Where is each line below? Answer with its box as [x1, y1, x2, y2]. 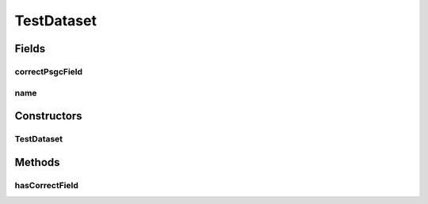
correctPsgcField [14, 66, 83, 77]
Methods [14, 155, 60, 169]
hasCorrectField [14, 179, 78, 191]
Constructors [14, 109, 82, 123]
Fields [14, 42, 46, 55]
